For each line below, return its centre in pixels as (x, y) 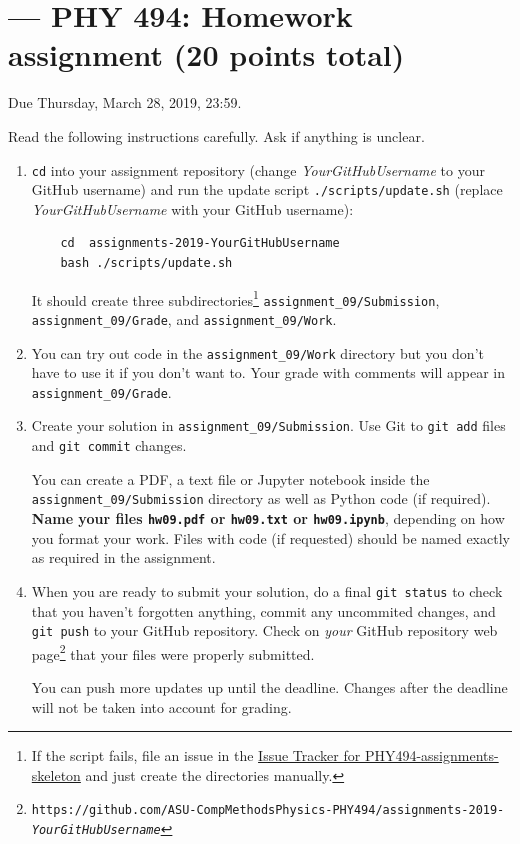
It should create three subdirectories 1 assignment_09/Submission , (235, 298)
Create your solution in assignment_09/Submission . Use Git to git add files (268, 425)
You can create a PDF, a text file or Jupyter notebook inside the (230, 478)
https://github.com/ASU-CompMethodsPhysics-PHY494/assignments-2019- (268, 810)
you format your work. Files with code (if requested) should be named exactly (270, 537)
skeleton (56, 774)
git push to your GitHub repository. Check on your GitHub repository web (264, 630)
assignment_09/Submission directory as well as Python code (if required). (261, 498)
